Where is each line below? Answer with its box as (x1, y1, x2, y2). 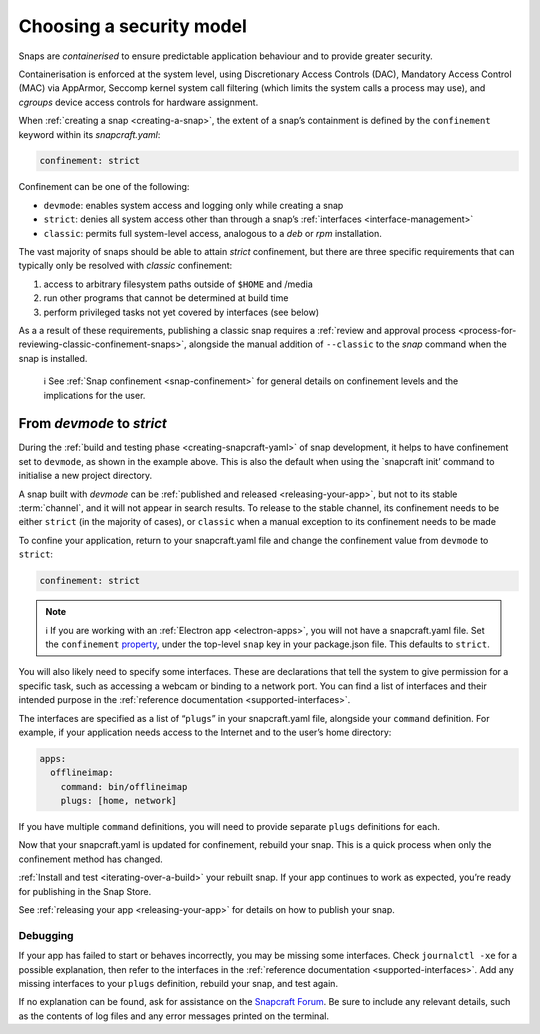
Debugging (18, 928, 74, 942)
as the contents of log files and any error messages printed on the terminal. (18, 1010, 330, 1022)
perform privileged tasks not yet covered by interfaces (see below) (43, 306, 320, 318)
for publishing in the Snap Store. (18, 885, 152, 897)
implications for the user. (43, 389, 146, 401)
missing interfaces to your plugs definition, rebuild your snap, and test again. (18, 977, 339, 989)
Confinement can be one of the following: (18, 181, 190, 193)
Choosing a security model (18, 15, 247, 37)
